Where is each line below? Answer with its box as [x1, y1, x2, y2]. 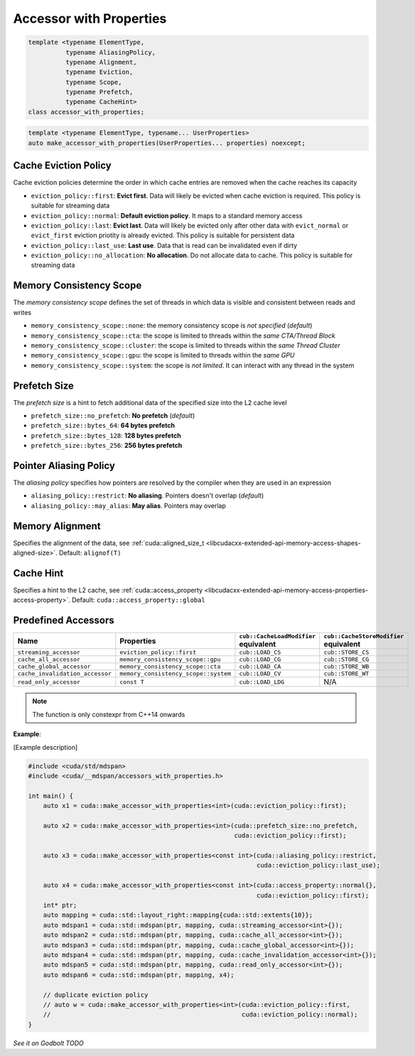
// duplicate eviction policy [43, 991, 149, 998]
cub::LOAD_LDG [239, 678, 285, 686]
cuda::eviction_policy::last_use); [256, 861, 380, 870]
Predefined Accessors [13, 615, 115, 627]
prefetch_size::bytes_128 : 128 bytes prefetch [31, 431, 181, 440]
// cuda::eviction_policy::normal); [43, 1011, 358, 1019]
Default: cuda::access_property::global [71, 596, 205, 604]
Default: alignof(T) [58, 549, 122, 557]
